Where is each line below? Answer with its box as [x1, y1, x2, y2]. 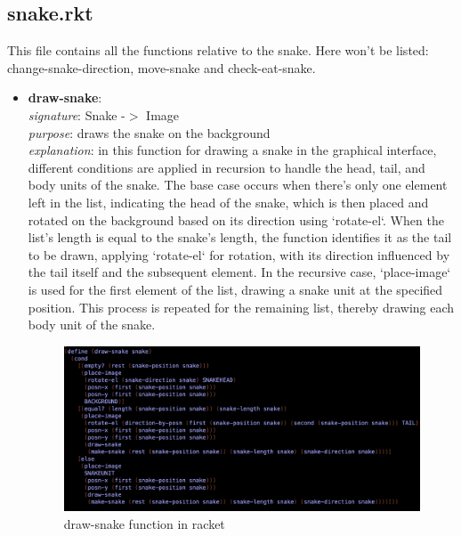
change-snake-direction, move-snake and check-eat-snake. [7, 58, 316, 77]
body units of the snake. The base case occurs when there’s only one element [28, 175, 448, 194]
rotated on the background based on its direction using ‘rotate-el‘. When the [28, 210, 444, 229]
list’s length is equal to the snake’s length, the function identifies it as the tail [28, 228, 452, 247]
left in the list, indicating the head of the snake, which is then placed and [28, 192, 429, 211]
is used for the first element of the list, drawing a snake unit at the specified [28, 280, 443, 298]
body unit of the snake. [28, 315, 156, 334]
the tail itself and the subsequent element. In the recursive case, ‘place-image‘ [28, 263, 451, 281]
